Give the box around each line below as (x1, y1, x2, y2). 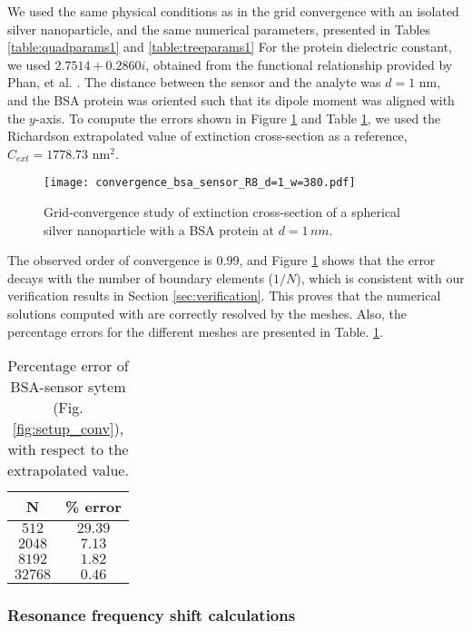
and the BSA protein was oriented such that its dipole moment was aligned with (7, 90, 455, 109)
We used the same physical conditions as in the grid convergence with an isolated (7, 2, 459, 20)
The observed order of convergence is (7, 251, 212, 270)
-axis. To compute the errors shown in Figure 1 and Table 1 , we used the (34, 108, 441, 127)
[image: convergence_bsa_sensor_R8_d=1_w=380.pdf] (44, 176, 356, 190)
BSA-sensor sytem (10, 376, 126, 398)
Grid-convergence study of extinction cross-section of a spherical (44, 202, 401, 221)
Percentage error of (7, 355, 129, 377)
